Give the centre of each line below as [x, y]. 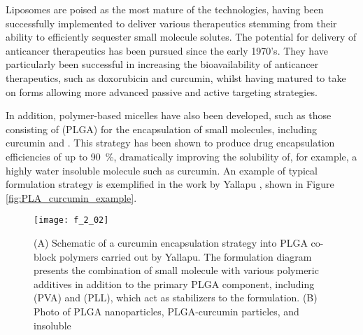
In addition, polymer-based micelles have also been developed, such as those [169, 115]
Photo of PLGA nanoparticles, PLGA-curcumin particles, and [166, 311]
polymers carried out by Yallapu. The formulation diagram [185, 256]
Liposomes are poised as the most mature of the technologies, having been [165, 9]
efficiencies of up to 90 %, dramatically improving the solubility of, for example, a [181, 156]
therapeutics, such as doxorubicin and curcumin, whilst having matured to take [176, 77]
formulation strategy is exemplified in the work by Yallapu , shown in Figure [170, 184]
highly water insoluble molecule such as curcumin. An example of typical [162, 170]
